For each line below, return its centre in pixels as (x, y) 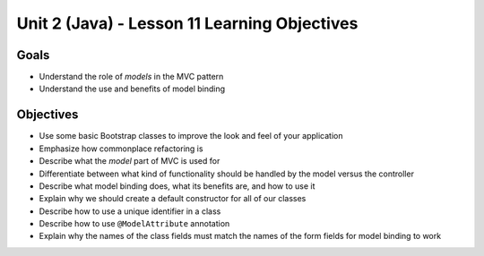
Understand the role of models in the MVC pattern (131, 77)
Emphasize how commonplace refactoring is (121, 149)
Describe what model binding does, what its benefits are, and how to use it (177, 186)
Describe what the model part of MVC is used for (130, 161)
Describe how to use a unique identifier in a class (130, 211)
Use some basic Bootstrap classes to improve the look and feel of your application (191, 136)
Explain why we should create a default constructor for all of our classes (173, 199)
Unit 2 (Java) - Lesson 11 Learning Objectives (187, 23)
